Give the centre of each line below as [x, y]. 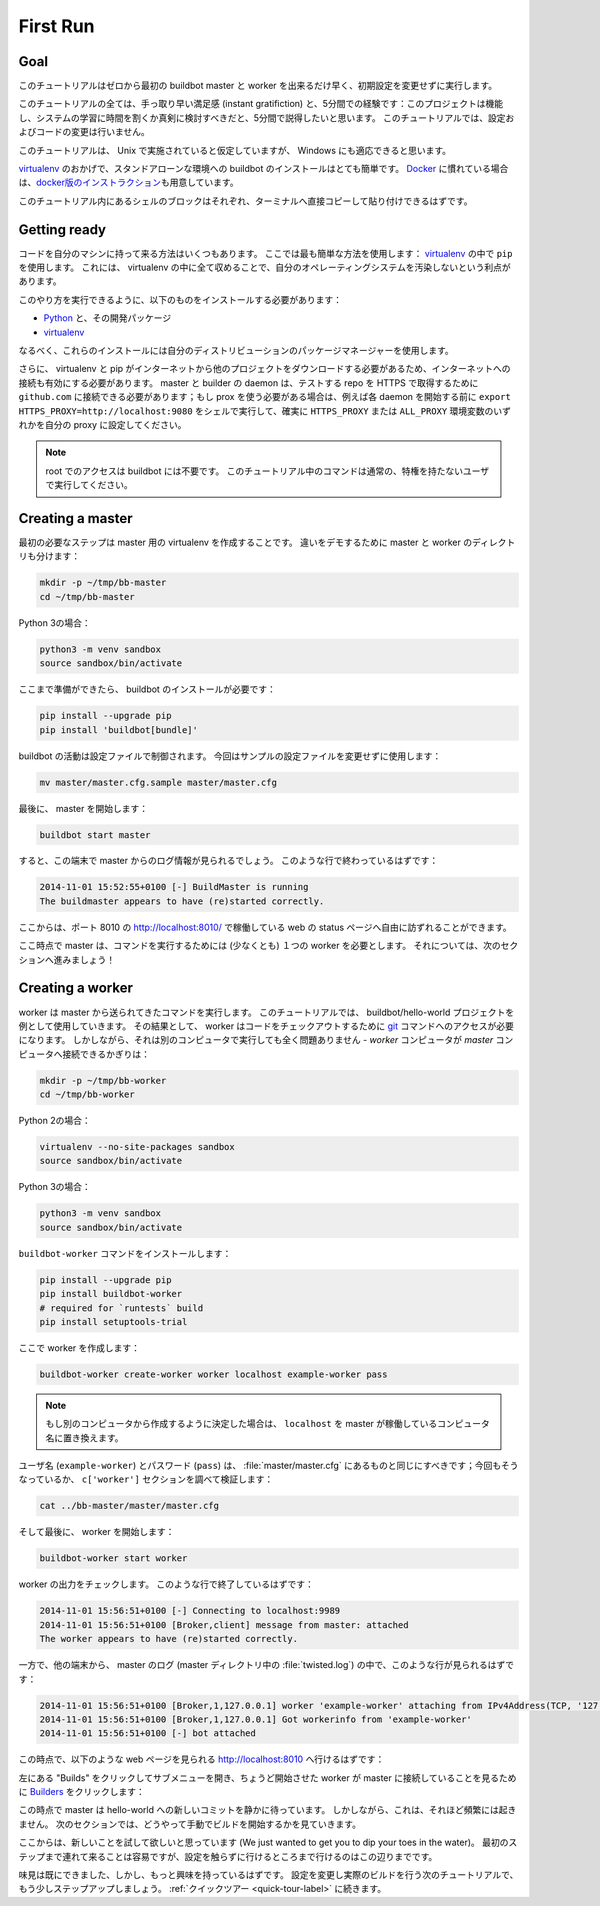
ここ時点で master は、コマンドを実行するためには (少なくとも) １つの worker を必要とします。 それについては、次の [259, 946]
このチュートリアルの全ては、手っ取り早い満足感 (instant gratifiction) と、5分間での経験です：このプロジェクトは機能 [261, 104]
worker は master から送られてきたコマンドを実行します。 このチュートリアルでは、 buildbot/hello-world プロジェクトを [266, 1012]
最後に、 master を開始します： [83, 808]
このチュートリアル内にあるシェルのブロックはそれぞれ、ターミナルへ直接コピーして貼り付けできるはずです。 [245, 201]
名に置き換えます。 [84, 1437]
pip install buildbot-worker [111, 1294]
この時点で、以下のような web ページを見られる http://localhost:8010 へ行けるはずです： [201, 1759]
